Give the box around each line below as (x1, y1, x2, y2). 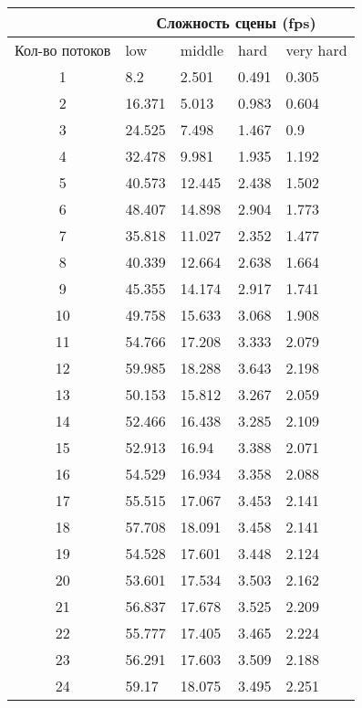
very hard (285, 39, 347, 60)
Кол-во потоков (15, 39, 111, 60)
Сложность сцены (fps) (156, 12, 316, 33)
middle (180, 39, 223, 60)
